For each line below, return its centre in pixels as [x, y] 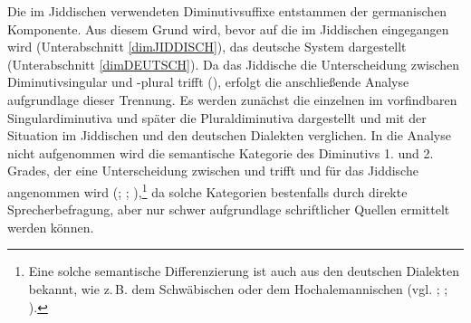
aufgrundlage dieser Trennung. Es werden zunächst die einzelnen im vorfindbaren [232, 99]
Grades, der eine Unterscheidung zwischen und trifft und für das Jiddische [213, 171]
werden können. [51, 227]
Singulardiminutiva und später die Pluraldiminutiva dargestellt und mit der [217, 117]
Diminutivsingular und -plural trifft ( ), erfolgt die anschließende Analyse [208, 82]
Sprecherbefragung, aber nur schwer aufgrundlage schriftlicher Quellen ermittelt [229, 209]
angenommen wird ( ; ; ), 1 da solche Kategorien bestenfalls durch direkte [207, 190]
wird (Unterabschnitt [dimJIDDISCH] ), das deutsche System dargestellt [207, 47]
